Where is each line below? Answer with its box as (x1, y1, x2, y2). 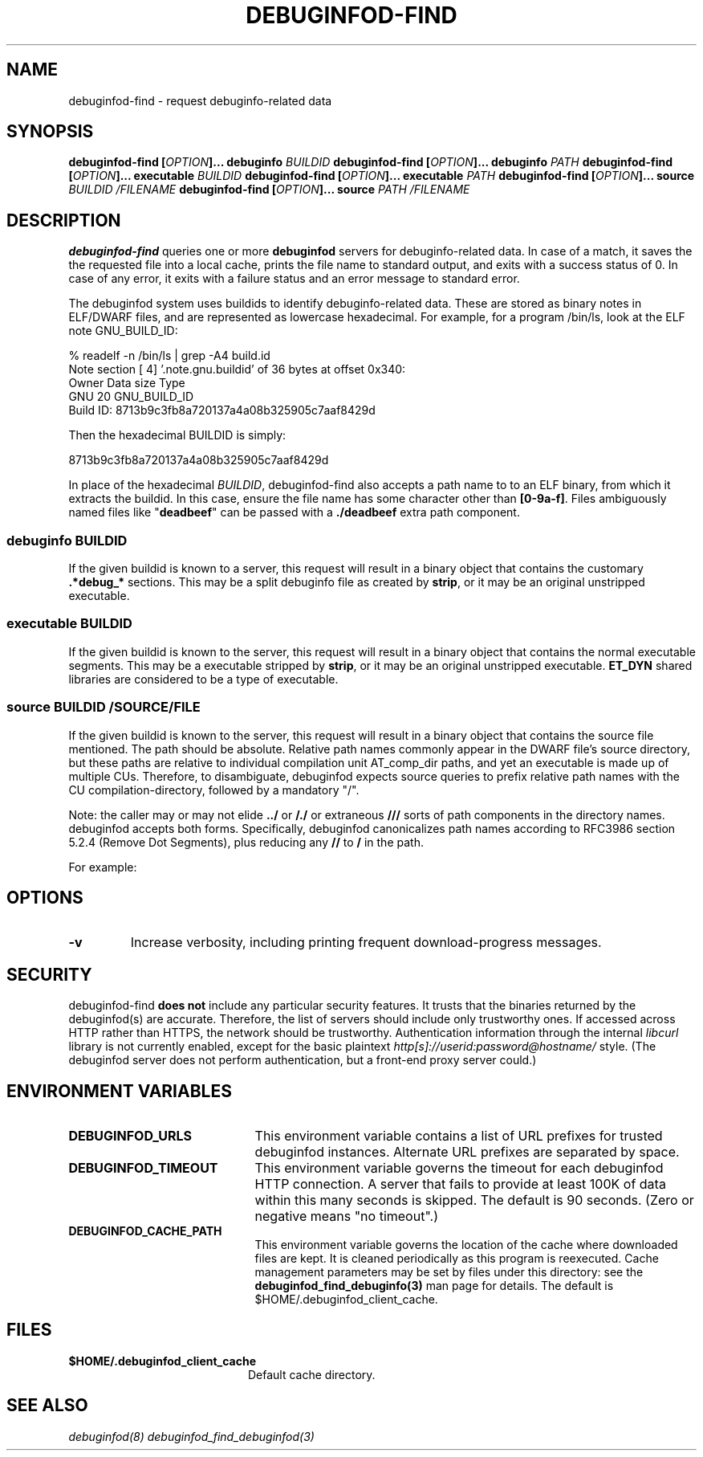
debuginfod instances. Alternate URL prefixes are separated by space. (254, 1144, 680, 1161)
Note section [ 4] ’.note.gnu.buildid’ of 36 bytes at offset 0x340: (68, 362, 406, 377)
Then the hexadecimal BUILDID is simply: (68, 428, 286, 443)
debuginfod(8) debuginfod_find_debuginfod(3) (68, 1429, 315, 1443)
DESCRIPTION (6, 210, 121, 231)
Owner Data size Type (68, 376, 185, 390)
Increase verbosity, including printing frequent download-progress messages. (130, 934, 602, 951)
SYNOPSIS (6, 121, 94, 142)
